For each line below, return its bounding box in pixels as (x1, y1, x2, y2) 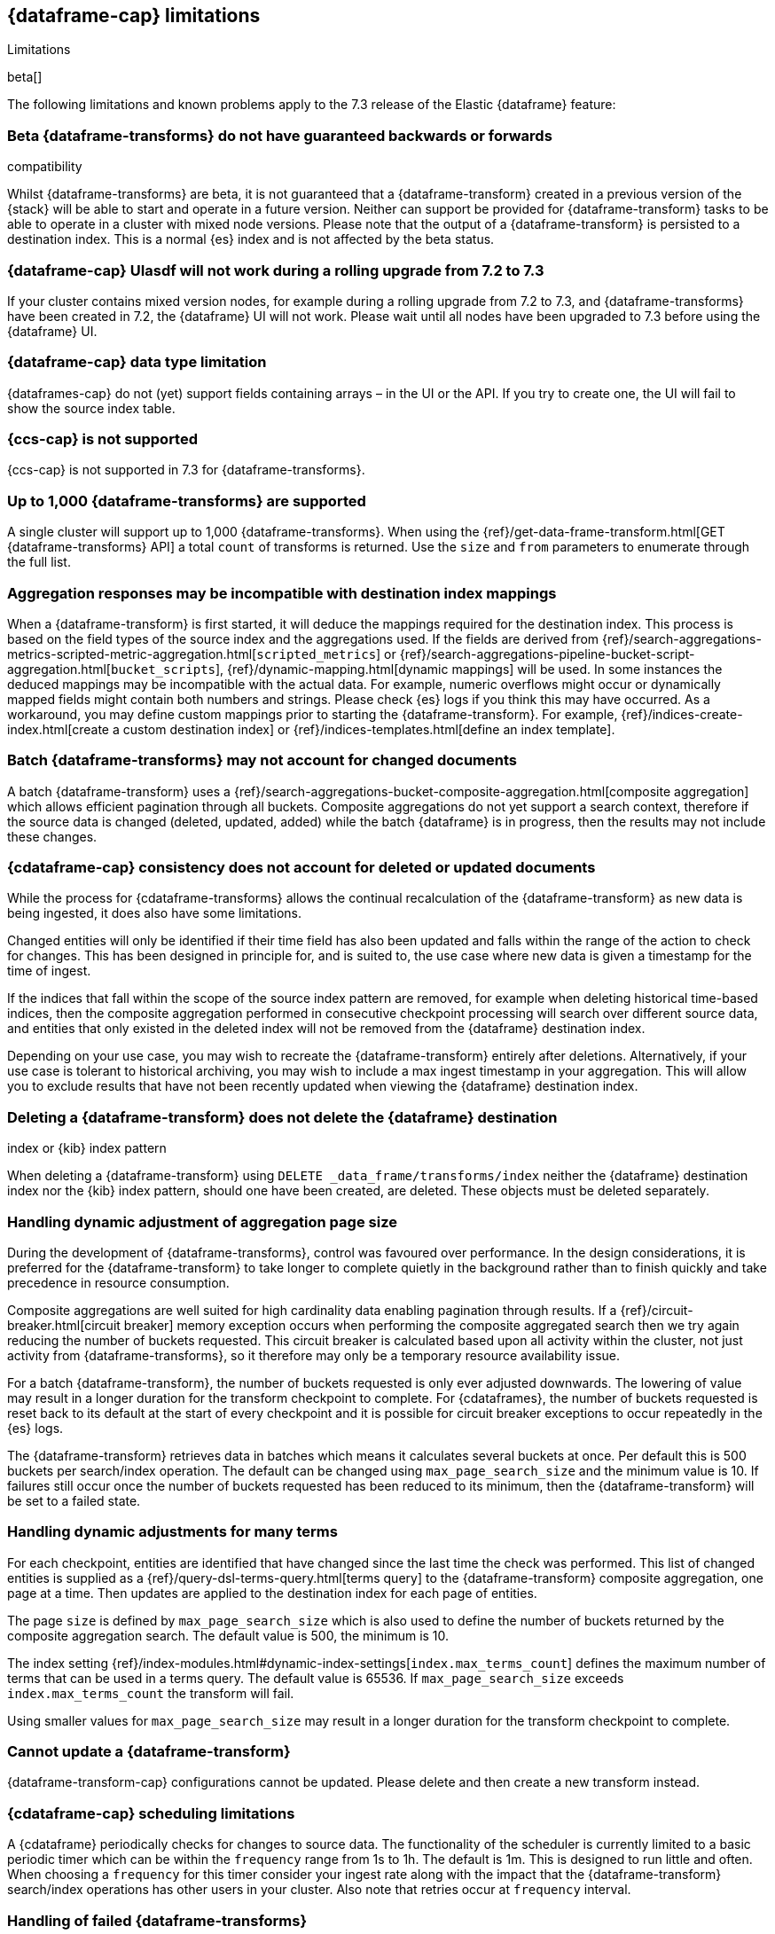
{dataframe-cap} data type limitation (7, 353, 267, 372)
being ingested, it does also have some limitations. (7, 905, 301, 921)
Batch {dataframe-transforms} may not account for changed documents (7, 751, 517, 770)
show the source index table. (7, 400, 176, 416)
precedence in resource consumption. (7, 1274, 230, 1290)
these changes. (7, 828, 98, 844)
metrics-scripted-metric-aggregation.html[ (7, 646, 257, 662)
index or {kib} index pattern (7, 1140, 167, 1156)
